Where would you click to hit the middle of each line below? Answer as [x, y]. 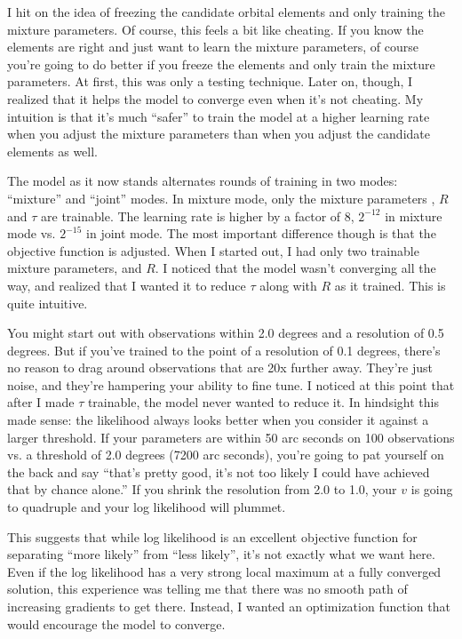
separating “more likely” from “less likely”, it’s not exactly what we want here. [221, 554]
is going [432, 489]
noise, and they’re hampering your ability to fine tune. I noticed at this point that [231, 384]
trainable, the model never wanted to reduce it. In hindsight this [263, 402]
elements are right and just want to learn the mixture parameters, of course [213, 47]
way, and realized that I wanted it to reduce [127, 285]
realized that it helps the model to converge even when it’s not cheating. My [215, 98]
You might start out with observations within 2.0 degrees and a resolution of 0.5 [226, 333]
